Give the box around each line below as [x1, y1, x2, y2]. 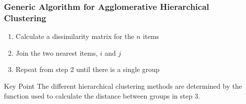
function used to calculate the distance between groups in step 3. [4, 90, 200, 101]
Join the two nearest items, [15, 47, 98, 58]
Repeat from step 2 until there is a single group [15, 64, 160, 74]
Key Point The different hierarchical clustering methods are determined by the [4, 80, 242, 91]
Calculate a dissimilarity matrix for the [15, 31, 134, 41]
